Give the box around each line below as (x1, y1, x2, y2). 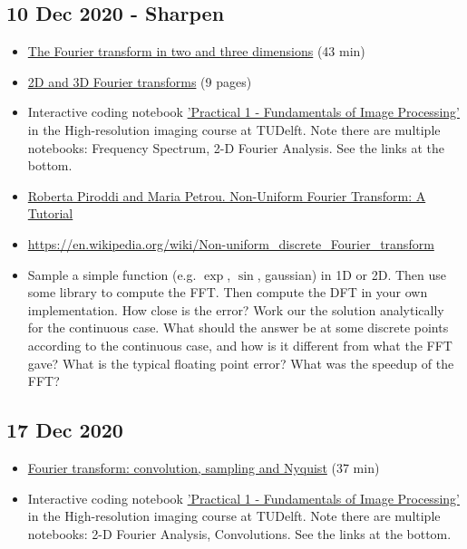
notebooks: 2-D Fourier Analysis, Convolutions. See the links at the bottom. (27, 524, 452, 543)
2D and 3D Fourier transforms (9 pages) (27, 72, 252, 91)
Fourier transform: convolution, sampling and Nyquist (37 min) (27, 457, 380, 477)
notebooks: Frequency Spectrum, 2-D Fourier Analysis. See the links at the (27, 138, 444, 157)
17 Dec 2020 (6, 416, 123, 444)
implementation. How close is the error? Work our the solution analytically (27, 300, 444, 319)
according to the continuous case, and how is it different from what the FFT (27, 335, 452, 354)
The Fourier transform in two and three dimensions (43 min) (27, 42, 365, 61)
